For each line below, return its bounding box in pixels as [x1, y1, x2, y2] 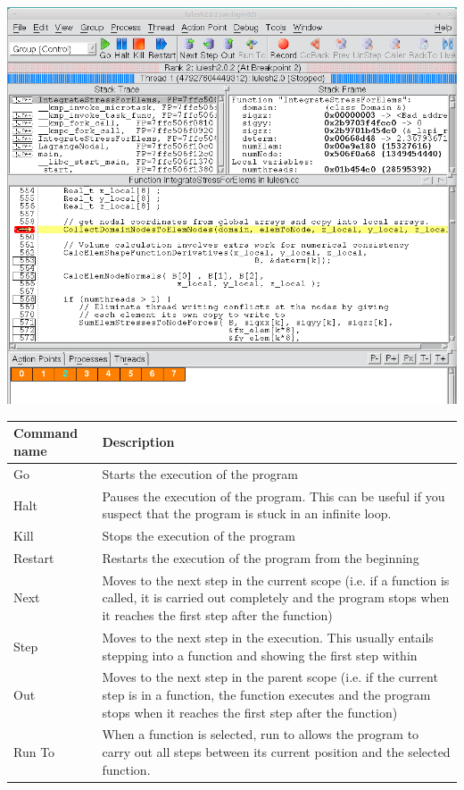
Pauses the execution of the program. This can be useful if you [102, 486, 445, 505]
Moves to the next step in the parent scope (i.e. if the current [102, 668, 438, 686]
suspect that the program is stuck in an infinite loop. [102, 504, 392, 523]
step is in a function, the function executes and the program [102, 685, 431, 703]
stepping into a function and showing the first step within [102, 645, 418, 664]
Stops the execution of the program [102, 526, 295, 545]
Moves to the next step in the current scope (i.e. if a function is [102, 570, 450, 589]
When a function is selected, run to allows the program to [102, 725, 419, 744]
